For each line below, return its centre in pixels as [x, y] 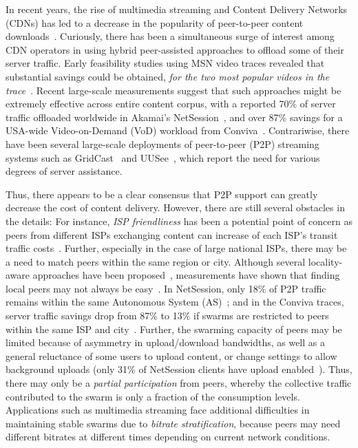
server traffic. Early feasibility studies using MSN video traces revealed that [165, 63]
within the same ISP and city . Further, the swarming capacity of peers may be [174, 329]
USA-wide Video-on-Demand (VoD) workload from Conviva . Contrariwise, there [178, 130]
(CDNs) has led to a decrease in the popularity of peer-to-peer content [155, 22]
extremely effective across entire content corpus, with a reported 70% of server [171, 104]
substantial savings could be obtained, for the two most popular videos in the [168, 76]
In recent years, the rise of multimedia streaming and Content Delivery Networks [177, 9]
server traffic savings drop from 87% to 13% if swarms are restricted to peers [167, 316]
